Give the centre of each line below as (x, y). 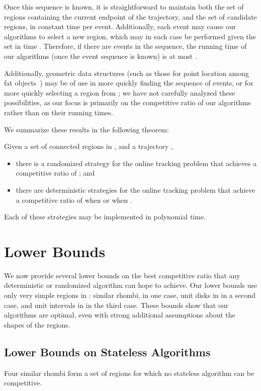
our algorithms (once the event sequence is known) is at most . (101, 56)
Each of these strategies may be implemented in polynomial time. (105, 217)
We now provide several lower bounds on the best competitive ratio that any (122, 275)
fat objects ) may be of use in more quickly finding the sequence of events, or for (129, 83)
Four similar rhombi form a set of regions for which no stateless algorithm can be (129, 373)
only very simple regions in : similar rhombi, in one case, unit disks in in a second (130, 295)
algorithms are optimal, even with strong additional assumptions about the (120, 315)
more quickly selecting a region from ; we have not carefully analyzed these (120, 92)
